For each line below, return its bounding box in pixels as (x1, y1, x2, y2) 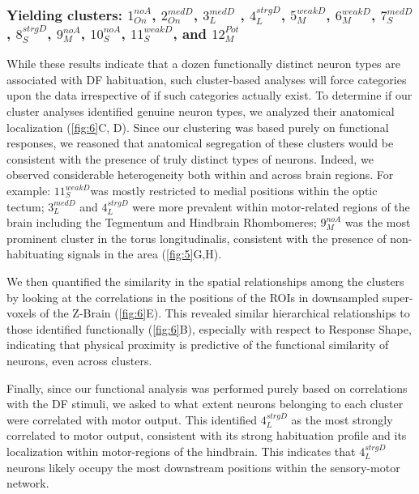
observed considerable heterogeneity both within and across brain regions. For (6, 166, 394, 183)
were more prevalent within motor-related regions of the (132, 198, 410, 215)
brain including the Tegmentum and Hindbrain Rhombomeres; (6, 214, 317, 231)
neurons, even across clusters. (6, 351, 152, 368)
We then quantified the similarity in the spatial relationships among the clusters (6, 272, 404, 289)
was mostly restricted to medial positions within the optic (90, 182, 378, 199)
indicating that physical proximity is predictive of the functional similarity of (6, 336, 389, 353)
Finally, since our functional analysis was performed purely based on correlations (6, 379, 408, 396)
